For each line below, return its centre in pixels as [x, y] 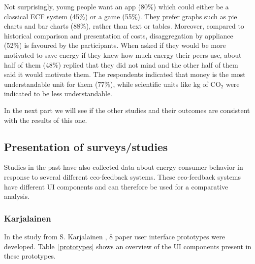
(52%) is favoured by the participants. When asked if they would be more [115, 45]
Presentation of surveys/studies [86, 146]
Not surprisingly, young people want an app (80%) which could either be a [116, 6]
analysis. [17, 196]
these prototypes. [30, 256]
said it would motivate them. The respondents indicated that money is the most [125, 74]
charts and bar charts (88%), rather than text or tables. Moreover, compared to [124, 26]
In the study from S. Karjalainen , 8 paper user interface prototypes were [114, 236]
